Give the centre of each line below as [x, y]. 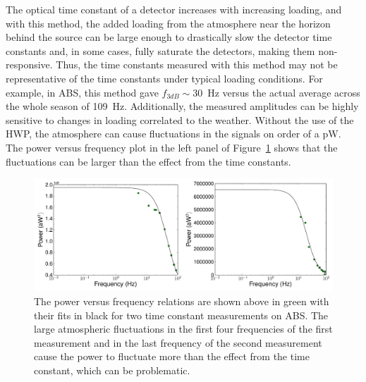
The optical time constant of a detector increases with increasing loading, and [174, 9]
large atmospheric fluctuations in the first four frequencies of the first [183, 329]
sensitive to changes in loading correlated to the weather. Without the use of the [180, 119]
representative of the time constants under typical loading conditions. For [164, 78]
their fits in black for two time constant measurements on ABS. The [181, 315]
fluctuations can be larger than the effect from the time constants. [148, 161]
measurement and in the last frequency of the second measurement [178, 342]
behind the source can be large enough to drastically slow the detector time [169, 37]
